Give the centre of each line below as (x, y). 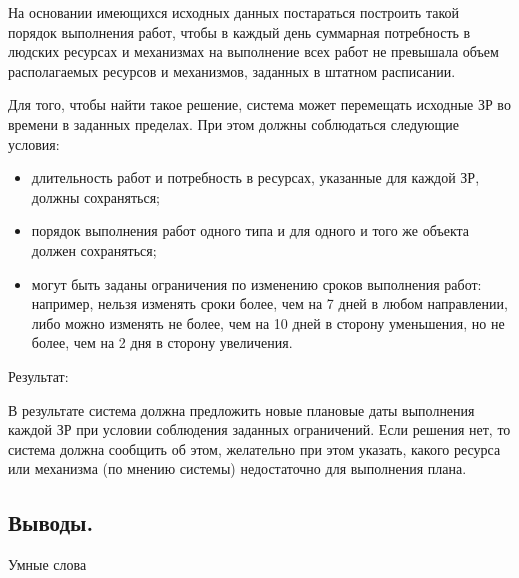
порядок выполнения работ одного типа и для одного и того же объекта (250, 230)
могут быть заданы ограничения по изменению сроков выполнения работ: (256, 283)
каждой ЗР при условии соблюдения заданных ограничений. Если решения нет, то (259, 429)
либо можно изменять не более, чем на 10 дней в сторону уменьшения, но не (268, 322)
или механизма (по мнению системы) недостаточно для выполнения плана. (237, 468)
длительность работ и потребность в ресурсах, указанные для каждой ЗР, (255, 177)
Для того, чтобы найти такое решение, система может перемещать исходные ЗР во (259, 104)
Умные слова (47, 564)
